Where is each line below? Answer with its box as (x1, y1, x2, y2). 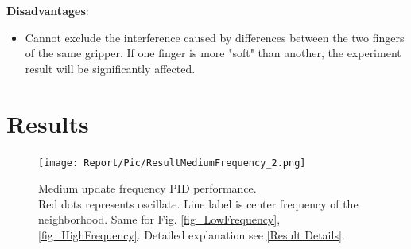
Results (6, 107, 89, 139)
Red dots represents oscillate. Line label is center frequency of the (38, 195, 359, 212)
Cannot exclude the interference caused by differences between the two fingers (25, 29, 405, 45)
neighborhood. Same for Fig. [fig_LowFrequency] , (38, 211, 281, 228)
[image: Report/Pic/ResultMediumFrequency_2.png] (38, 157, 306, 169)
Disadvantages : (6, 2, 89, 18)
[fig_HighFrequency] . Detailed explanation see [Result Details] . (38, 226, 345, 243)
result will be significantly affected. (25, 60, 196, 76)
